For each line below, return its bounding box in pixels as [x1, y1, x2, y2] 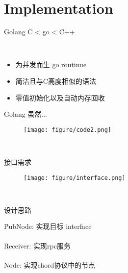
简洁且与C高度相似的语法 [15, 75, 96, 86]
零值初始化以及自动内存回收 [15, 92, 105, 102]
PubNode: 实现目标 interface [4, 221, 92, 231]
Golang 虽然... [4, 109, 48, 119]
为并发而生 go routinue [15, 59, 87, 70]
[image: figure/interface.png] [24, 174, 126, 181]
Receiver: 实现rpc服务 [4, 240, 71, 250]
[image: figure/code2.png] [24, 126, 111, 133]
